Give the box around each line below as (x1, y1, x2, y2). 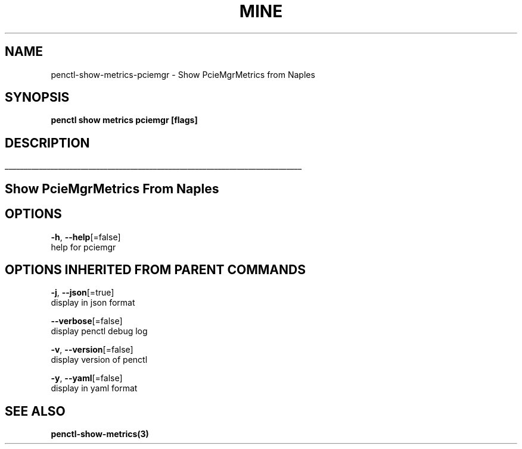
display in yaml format (51, 383, 138, 394)
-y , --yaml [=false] (51, 373, 123, 384)
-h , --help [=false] (51, 231, 121, 242)
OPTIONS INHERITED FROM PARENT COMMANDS (5, 262, 306, 277)
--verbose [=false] (51, 316, 123, 326)
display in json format (51, 297, 135, 308)
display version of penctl (51, 354, 148, 365)
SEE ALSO (5, 403, 66, 419)
